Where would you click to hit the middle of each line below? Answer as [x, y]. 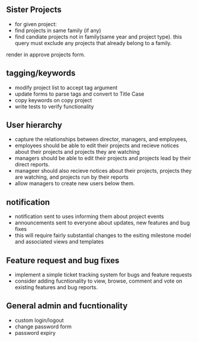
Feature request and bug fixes [63, 260]
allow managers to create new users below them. [75, 183]
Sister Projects [34, 10]
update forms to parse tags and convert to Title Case [79, 94]
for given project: [36, 24]
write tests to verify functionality [54, 106]
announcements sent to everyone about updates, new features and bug [102, 223]
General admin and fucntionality [67, 306]
